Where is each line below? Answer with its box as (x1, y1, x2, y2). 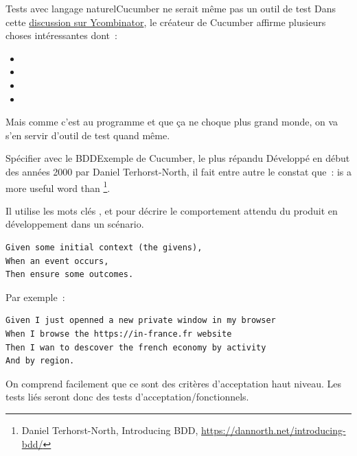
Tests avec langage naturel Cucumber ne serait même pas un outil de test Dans (5, 1, 336, 15)
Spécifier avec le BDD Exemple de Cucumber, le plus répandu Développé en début (5, 151, 350, 165)
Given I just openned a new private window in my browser (5, 315, 276, 326)
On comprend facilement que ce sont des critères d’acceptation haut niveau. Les (5, 376, 342, 390)
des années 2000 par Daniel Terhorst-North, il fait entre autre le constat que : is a (5, 164, 352, 178)
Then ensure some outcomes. (5, 269, 134, 280)
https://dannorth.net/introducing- (201, 422, 346, 437)
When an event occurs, (5, 256, 109, 266)
